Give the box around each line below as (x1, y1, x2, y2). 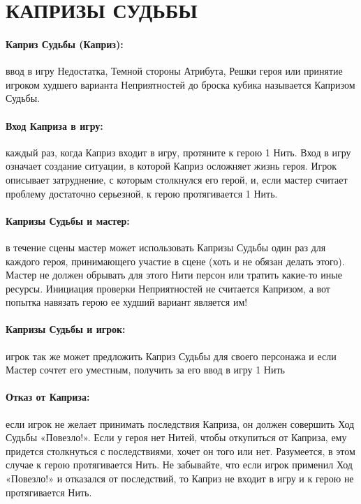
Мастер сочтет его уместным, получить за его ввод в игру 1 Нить (6, 362, 285, 377)
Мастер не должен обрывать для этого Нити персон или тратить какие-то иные (6, 267, 342, 282)
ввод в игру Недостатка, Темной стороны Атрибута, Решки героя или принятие (6, 64, 343, 78)
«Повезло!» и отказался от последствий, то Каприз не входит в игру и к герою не (6, 471, 354, 486)
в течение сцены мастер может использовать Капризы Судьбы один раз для (6, 239, 326, 254)
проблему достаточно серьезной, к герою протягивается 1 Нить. (6, 186, 278, 200)
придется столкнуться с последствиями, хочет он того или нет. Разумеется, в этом (6, 443, 355, 458)
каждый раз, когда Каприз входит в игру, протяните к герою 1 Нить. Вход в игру (6, 144, 351, 159)
